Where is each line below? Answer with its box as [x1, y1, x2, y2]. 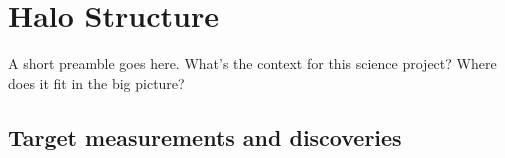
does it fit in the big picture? [8, 72, 185, 93]
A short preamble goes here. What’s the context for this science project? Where [8, 53, 497, 74]
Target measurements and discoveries [8, 121, 402, 152]
